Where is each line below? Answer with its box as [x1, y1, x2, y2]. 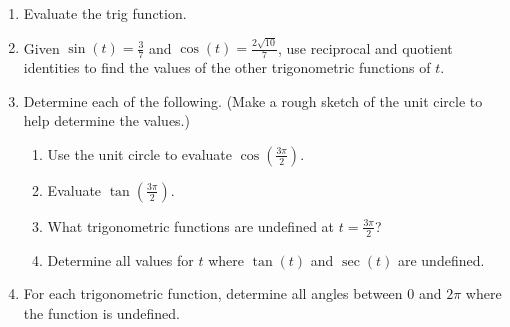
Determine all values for [47, 249, 194, 270]
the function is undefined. [23, 302, 180, 323]
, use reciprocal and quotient [278, 37, 453, 58]
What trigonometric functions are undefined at [47, 215, 335, 236]
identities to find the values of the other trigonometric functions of [23, 57, 431, 78]
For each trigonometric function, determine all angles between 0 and [23, 283, 442, 304]
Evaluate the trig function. [23, 3, 187, 23]
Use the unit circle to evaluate [47, 143, 233, 164]
